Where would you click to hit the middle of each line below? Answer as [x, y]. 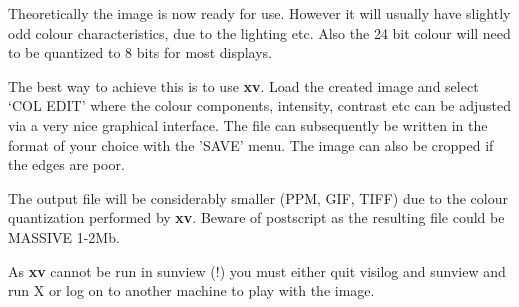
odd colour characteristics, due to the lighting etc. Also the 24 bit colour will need [259, 32]
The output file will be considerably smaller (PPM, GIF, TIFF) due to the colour [258, 197]
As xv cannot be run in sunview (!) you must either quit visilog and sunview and [257, 270]
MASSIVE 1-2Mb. [64, 236]
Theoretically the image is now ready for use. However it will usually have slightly [259, 13]
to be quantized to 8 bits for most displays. [140, 52]
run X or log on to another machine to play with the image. [191, 290]
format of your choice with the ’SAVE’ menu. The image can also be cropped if [251, 144]
